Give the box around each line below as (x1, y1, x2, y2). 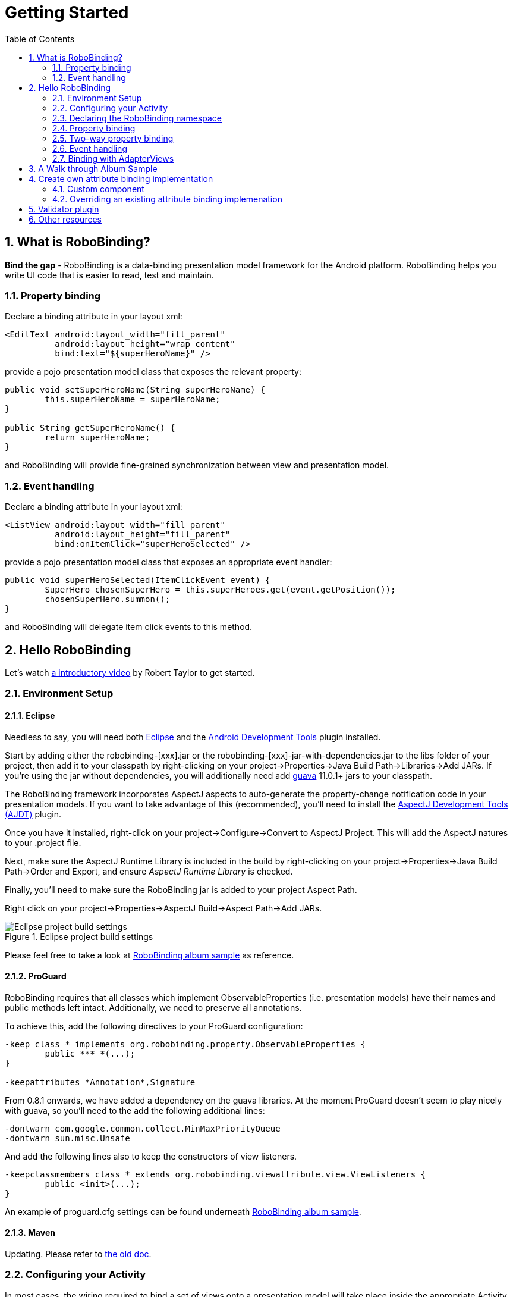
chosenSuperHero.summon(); (45, 594, 171, 604)
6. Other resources (29, 214, 102, 224)
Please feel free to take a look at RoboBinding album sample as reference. (5, 950, 294, 960)
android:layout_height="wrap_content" (55, 339, 235, 349)
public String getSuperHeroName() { (5, 423, 175, 433)
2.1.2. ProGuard (5, 971, 67, 982)
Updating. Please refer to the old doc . (5, 1248, 152, 1259)
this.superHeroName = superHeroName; (45, 394, 221, 405)
